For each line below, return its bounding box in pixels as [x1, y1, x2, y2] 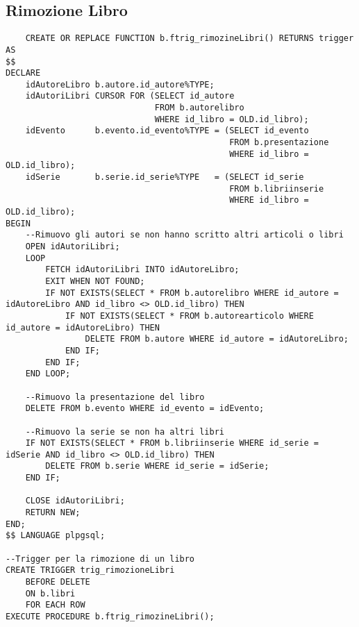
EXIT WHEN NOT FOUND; [45, 276, 145, 286]
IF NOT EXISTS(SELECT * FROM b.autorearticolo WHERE [65, 310, 314, 321]
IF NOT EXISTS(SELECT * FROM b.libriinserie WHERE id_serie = [25, 438, 319, 449]
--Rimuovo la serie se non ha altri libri [25, 426, 224, 437]
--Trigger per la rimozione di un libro [6, 553, 195, 564]
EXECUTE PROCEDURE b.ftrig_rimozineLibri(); [6, 612, 215, 622]
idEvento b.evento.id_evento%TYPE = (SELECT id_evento [25, 126, 309, 136]
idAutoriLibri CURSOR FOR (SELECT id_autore [25, 91, 235, 101]
